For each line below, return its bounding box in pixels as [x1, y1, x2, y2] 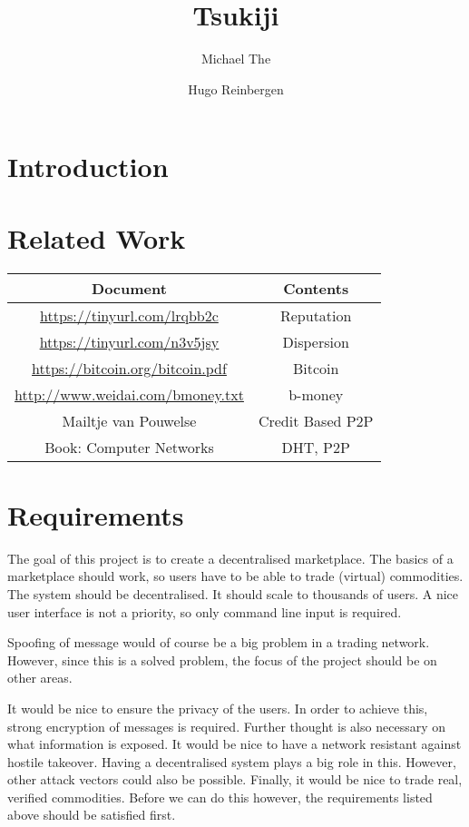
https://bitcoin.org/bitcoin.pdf [32, 357, 227, 379]
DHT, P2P [281, 436, 350, 458]
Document [92, 277, 167, 299]
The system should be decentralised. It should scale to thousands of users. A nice [7, 584, 459, 603]
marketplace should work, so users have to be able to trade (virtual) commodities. [7, 566, 464, 586]
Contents [283, 277, 349, 299]
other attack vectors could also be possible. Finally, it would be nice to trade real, [7, 770, 463, 789]
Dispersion [282, 330, 349, 352]
